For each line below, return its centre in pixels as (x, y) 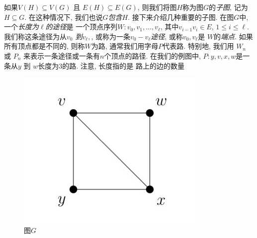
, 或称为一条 (111, 36)
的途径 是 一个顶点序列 (82, 27)
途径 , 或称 (167, 36)
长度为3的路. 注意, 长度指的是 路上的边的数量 (111, 65)
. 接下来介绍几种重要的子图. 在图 (181, 17)
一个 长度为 (21, 27)
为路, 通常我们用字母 (125, 46)
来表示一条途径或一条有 (62, 55)
